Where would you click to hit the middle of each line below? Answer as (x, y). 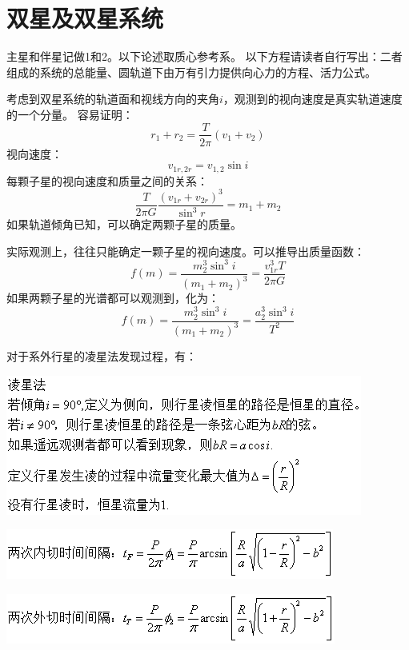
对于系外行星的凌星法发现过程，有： (102, 355)
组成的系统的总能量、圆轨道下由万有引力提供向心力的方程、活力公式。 (191, 72)
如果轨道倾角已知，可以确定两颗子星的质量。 (124, 224)
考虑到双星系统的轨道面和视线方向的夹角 (113, 99)
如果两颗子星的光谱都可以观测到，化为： (113, 298)
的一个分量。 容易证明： (70, 114)
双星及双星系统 (85, 18)
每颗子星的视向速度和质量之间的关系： (107, 180)
